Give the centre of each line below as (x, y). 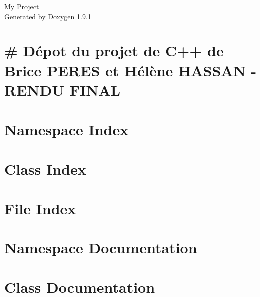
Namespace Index (67, 129)
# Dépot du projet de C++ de (114, 51)
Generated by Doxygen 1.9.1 (48, 16)
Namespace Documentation (101, 247)
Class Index (45, 169)
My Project (22, 6)
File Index (40, 208)
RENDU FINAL (62, 90)
